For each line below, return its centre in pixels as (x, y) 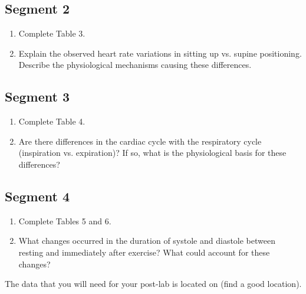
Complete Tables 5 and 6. (65, 220)
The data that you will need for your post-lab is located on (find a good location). (153, 284)
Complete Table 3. (52, 33)
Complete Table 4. (52, 121)
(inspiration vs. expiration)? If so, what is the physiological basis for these (152, 153)
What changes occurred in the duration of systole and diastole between (147, 241)
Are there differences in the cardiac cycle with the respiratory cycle (140, 141)
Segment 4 (37, 196)
